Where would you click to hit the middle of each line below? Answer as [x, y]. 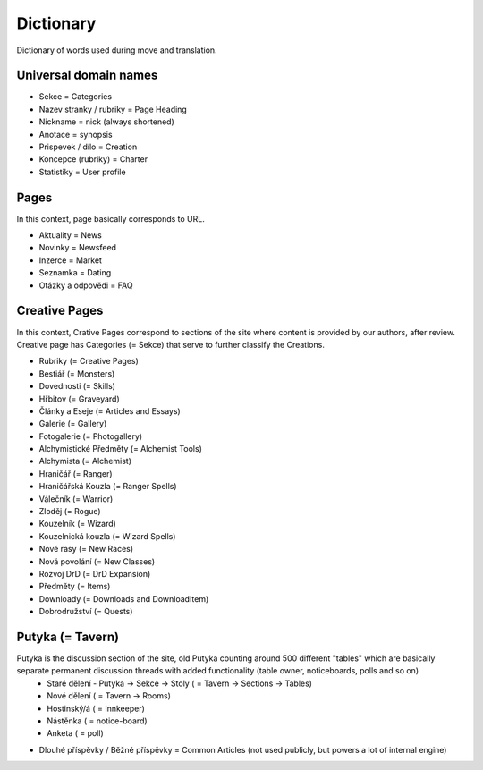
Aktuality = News [71, 235]
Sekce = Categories [75, 97]
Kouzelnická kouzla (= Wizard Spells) [107, 536]
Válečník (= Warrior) [76, 499]
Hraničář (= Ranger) [76, 473]
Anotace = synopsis [76, 134]
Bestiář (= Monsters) [77, 373]
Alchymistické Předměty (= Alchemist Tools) [121, 449]
